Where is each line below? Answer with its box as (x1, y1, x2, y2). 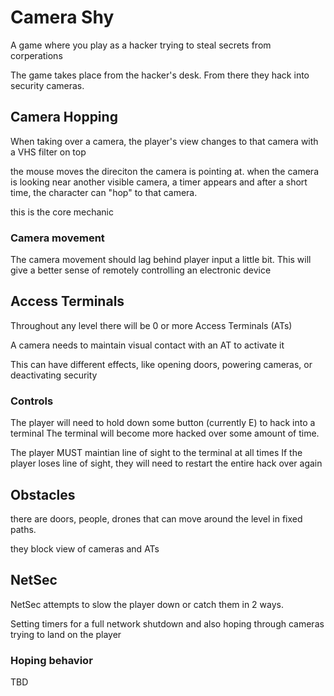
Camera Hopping (10, 109, 118, 126)
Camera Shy (10, 6, 115, 29)
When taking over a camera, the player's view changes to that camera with (10, 135, 319, 147)
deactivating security (10, 369, 98, 381)
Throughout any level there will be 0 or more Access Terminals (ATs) (10, 319, 293, 331)
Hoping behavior (10, 653, 93, 667)
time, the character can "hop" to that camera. (10, 186, 198, 198)
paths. (10, 523, 37, 535)
